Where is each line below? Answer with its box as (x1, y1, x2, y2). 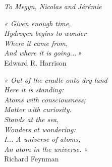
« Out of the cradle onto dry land (4, 74, 107, 85)
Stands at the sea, (4, 114, 59, 124)
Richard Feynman (4, 153, 59, 164)
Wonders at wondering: (4, 124, 76, 134)
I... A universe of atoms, (4, 134, 81, 144)
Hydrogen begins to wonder (4, 28, 87, 38)
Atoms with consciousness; (4, 94, 86, 104)
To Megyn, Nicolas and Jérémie (4, 1, 102, 11)
